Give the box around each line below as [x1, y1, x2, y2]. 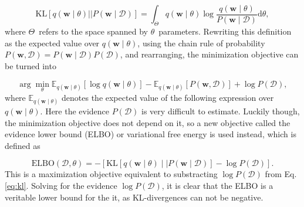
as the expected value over [5, 36, 100, 49]
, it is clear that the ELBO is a [161, 179, 273, 192]
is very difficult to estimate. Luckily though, [141, 105, 300, 117]
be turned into [5, 60, 56, 72]
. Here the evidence [40, 105, 110, 117]
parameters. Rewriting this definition [158, 25, 292, 38]
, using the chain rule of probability [137, 36, 265, 49]
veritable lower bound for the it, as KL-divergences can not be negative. [5, 191, 264, 203]
